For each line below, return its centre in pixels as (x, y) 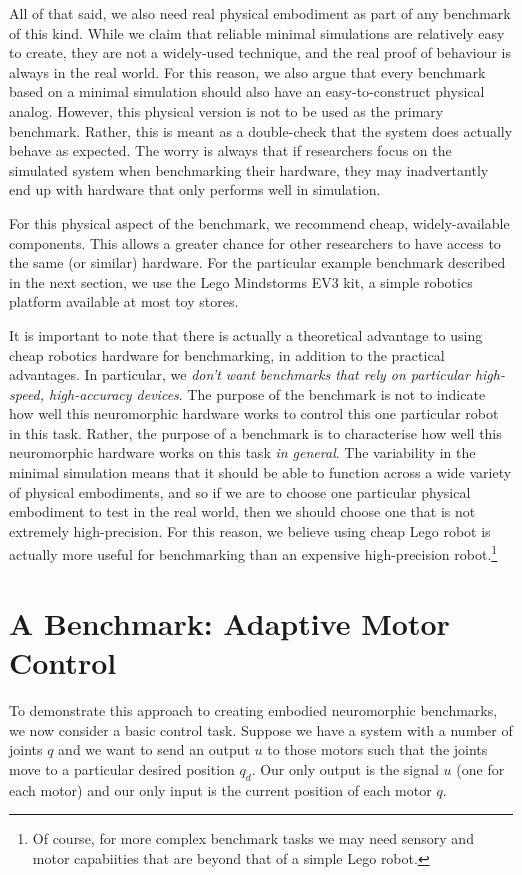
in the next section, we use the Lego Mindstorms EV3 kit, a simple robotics (241, 281)
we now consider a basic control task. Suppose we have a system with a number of (261, 729)
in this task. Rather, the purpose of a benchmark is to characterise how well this (255, 432)
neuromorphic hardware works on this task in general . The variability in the (242, 452)
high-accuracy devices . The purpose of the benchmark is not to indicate (267, 393)
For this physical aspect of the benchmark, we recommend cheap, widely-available (259, 222)
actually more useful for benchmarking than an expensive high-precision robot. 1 (253, 553)
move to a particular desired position (122, 768)
